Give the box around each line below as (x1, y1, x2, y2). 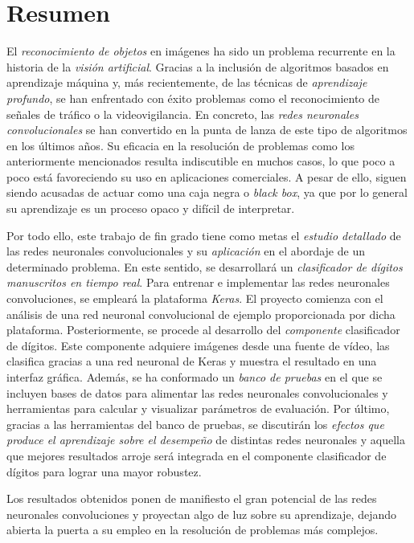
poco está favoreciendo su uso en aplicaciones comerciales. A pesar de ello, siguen (6, 168, 407, 185)
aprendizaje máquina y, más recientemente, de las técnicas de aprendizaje (6, 74, 367, 91)
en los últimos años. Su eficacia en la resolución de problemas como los (6, 137, 355, 153)
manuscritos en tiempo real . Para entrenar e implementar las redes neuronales (6, 274, 390, 291)
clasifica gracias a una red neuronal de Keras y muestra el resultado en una (6, 353, 377, 369)
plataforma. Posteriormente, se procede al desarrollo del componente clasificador (6, 321, 400, 338)
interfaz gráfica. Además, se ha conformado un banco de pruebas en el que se (6, 369, 383, 385)
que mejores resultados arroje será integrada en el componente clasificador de (6, 447, 387, 463)
